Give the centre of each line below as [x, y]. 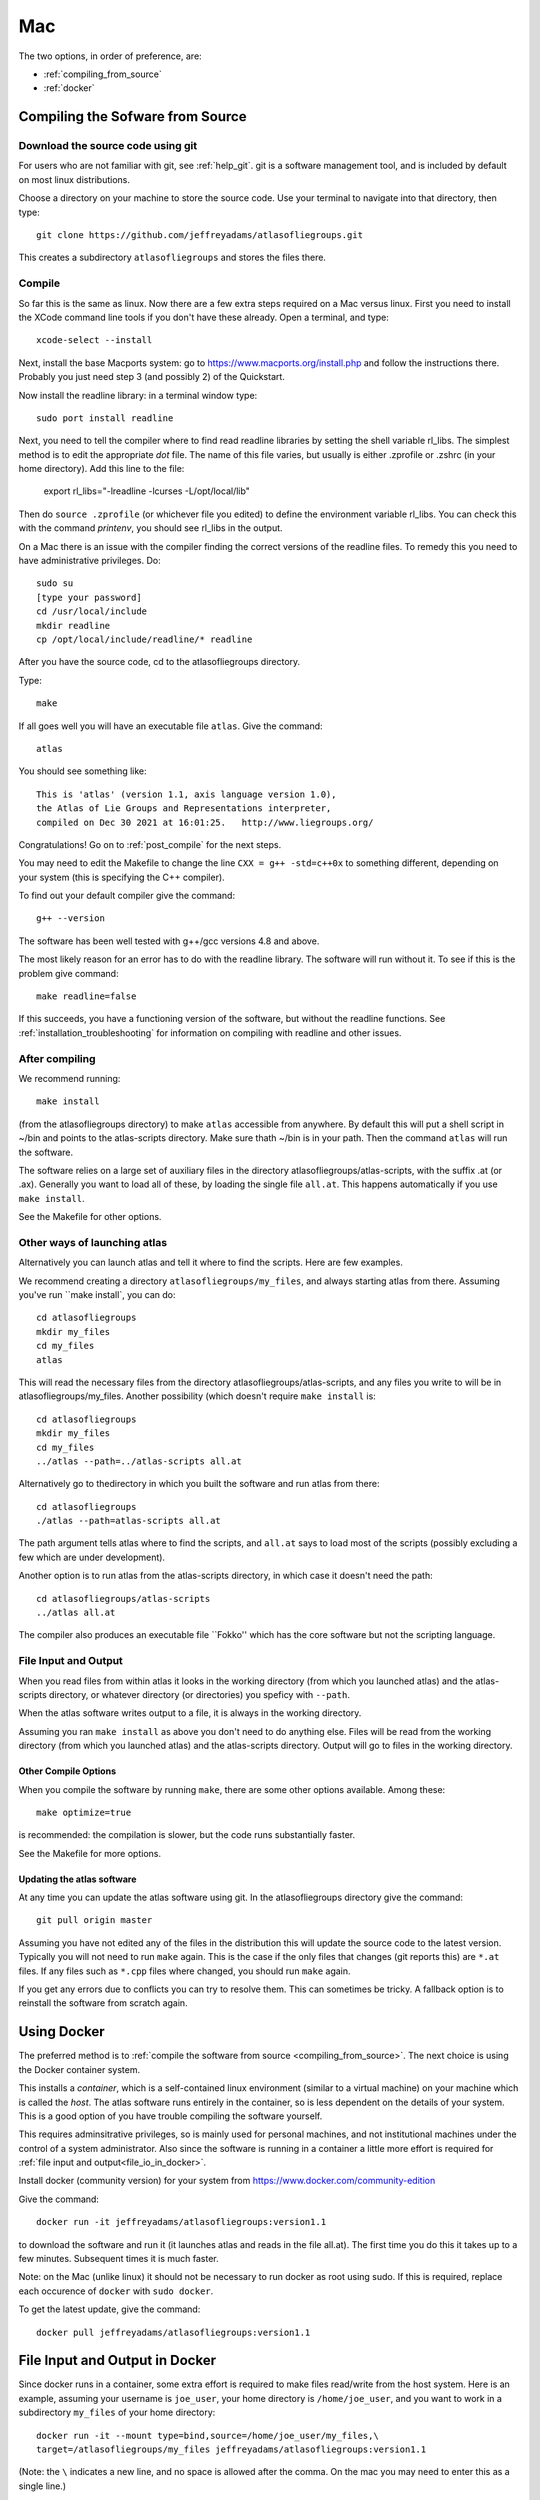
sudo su [55, 583]
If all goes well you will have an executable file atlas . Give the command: [171, 726]
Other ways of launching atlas [93, 1242]
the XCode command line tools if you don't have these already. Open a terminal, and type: [203, 317]
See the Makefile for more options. [90, 1853]
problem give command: [68, 973]
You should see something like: [82, 771]
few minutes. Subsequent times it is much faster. [118, 2259]
